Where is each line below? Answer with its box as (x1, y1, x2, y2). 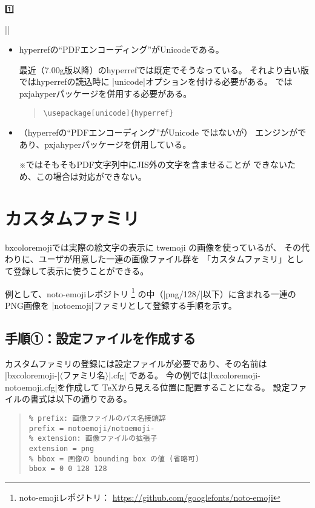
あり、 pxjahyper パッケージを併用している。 (19, 137, 191, 150)
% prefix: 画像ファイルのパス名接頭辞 (28, 414, 166, 423)
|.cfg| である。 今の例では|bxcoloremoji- (108, 369, 260, 381)
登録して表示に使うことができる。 (13, 264, 149, 277)
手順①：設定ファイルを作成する (5, 328, 196, 347)
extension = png (28, 444, 94, 453)
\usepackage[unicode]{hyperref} (43, 108, 174, 117)
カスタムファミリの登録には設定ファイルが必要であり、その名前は (5, 357, 267, 369)
